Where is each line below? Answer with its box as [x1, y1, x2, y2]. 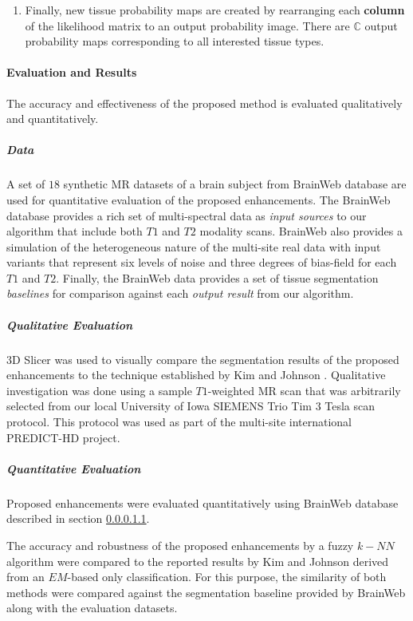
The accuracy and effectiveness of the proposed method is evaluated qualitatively [6, 94, 403, 111]
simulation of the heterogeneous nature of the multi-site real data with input [6, 238, 381, 255]
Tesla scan [324, 398, 376, 414]
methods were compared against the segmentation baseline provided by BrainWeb [6, 583, 406, 600]
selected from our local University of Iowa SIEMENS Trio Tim [6, 398, 312, 414]
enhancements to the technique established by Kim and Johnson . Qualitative [6, 366, 386, 383]
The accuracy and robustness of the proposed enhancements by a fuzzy [6, 536, 354, 553]
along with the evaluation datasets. [6, 599, 178, 616]
